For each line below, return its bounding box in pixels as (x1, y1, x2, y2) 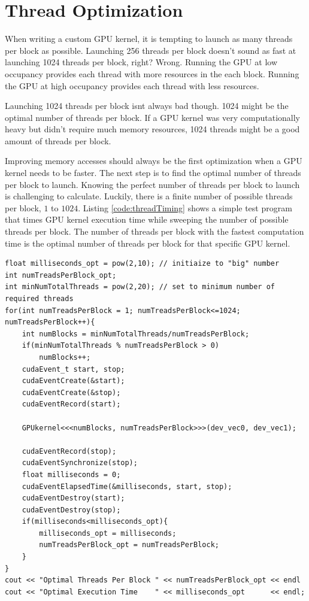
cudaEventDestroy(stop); (22, 505, 121, 514)
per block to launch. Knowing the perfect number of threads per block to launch (5, 178, 300, 190)
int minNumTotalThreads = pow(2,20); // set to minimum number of (5, 283, 275, 292)
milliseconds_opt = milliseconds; (39, 529, 177, 538)
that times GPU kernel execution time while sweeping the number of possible (5, 213, 289, 226)
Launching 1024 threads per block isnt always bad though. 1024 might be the (5, 99, 289, 112)
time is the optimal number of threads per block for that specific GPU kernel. (5, 236, 290, 249)
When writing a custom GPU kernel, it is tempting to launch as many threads (5, 32, 293, 45)
